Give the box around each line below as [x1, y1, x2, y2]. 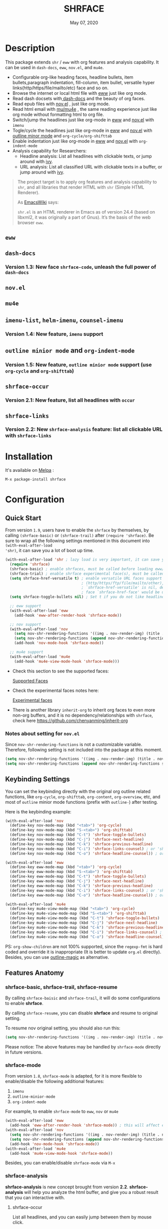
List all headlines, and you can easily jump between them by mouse [12, 1214, 151, 1220]
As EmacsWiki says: [17, 199, 59, 205]
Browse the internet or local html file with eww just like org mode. [12, 90, 147, 96]
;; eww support [9, 604, 41, 609]
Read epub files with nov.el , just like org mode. [12, 101, 110, 107]
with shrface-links [5, 432, 51, 439]
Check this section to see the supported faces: [12, 668, 109, 674]
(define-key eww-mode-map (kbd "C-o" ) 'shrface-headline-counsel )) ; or [9, 893, 164, 898]
